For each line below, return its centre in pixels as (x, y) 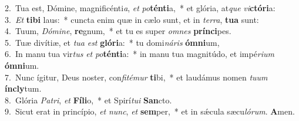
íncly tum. (23, 88)
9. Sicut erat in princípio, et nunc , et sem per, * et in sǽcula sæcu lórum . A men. (150, 111)
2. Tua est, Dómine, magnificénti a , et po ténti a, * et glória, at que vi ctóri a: (140, 8)
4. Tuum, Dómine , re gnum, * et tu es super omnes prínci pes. (118, 31)
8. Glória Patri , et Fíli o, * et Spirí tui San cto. (88, 100)
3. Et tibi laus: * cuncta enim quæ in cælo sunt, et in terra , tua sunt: (132, 19)
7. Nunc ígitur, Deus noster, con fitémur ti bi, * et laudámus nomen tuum (136, 77)
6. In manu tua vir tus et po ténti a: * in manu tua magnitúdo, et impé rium (140, 54)
